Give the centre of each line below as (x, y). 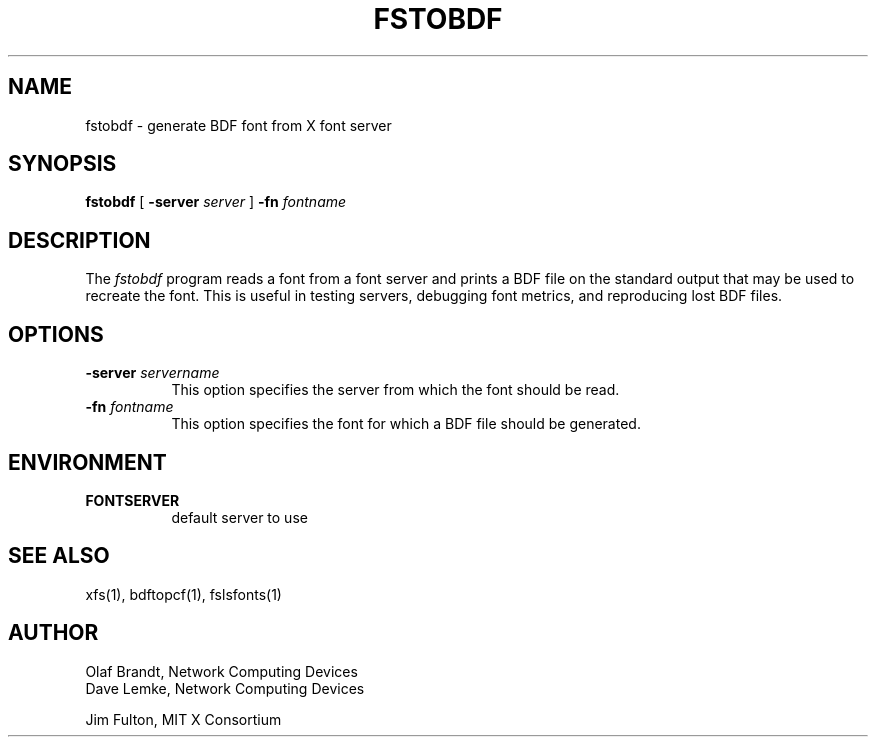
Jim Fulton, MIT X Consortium (183, 719)
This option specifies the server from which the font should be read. (395, 390)
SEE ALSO (59, 556)
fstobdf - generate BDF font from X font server (238, 125)
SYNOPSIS (62, 164)
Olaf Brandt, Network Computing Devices (221, 671)
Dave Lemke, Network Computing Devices (225, 688)
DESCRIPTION (79, 240)
